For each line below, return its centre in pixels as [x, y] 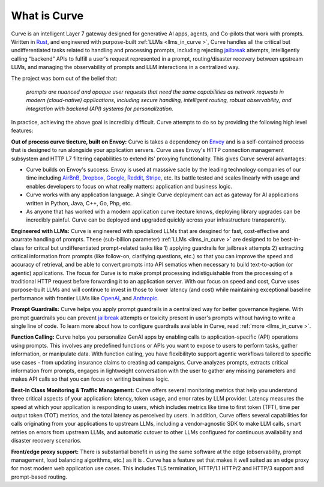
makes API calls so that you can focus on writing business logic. [90, 379]
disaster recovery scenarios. [46, 441]
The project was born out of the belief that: [64, 78]
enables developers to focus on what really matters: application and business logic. [129, 186]
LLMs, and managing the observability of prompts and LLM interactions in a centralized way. [125, 67]
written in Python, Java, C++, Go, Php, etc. [79, 203]
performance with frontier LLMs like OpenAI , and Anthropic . [85, 298]
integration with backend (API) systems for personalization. [100, 109]
